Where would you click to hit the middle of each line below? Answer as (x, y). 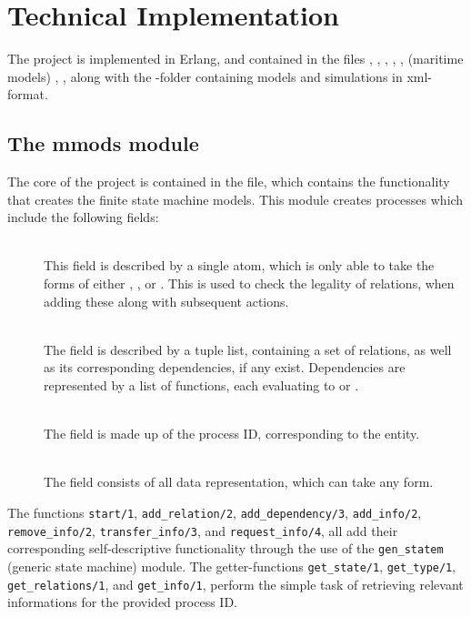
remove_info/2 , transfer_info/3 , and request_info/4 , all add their (203, 530)
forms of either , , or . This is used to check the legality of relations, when (249, 283)
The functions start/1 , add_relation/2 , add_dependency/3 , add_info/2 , (215, 513)
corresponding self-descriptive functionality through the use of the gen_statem (225, 548)
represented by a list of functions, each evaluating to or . (201, 385)
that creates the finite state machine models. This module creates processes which (235, 199)
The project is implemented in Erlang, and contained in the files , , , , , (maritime (235, 59)
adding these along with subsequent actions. (166, 301)
